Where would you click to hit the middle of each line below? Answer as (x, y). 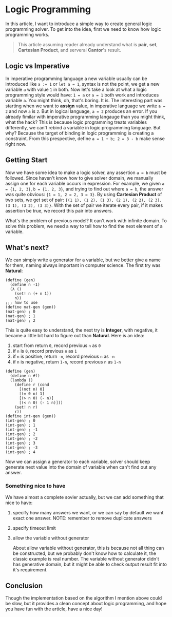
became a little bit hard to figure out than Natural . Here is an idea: (75, 336)
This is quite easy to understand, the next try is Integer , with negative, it (82, 330)
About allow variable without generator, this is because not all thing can (88, 548)
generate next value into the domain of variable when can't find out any (81, 467)
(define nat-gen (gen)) (31, 307)
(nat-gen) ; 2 (21, 321)
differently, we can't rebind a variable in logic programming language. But (83, 127)
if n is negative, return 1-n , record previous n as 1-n (67, 362)
